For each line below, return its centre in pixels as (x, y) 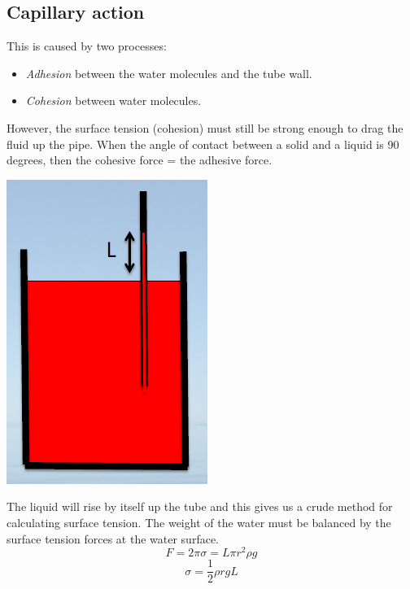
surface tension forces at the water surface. (113, 538)
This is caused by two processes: (87, 46)
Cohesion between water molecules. (113, 100)
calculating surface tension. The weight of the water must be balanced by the (199, 522)
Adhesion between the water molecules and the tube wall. (169, 73)
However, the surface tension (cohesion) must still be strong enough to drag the (205, 127)
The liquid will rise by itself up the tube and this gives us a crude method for (200, 506)
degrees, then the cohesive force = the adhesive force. (140, 160)
